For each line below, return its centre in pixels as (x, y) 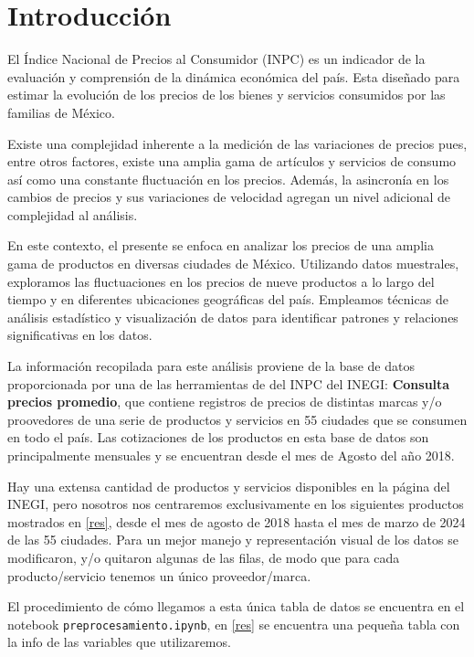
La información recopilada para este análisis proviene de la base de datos (211, 366)
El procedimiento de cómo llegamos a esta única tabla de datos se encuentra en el (236, 606)
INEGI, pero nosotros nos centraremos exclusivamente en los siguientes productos (236, 504)
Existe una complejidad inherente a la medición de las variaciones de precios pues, (237, 143)
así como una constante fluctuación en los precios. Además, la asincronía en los (228, 179)
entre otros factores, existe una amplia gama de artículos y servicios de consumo (232, 161)
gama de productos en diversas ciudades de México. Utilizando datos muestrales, (233, 264)
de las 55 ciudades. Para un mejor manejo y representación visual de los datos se (233, 540)
